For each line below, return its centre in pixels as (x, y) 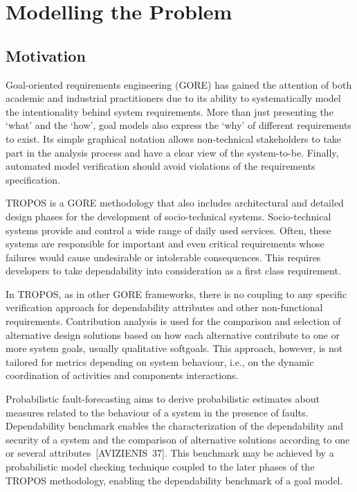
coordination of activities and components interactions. (122, 375)
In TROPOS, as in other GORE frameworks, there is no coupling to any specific (176, 293)
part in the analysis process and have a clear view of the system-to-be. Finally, (172, 152)
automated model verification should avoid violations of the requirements (161, 166)
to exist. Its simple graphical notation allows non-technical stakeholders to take (174, 138)
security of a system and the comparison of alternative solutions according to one (178, 439)
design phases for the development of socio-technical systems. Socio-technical (168, 216)
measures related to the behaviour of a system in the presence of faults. (157, 412)
